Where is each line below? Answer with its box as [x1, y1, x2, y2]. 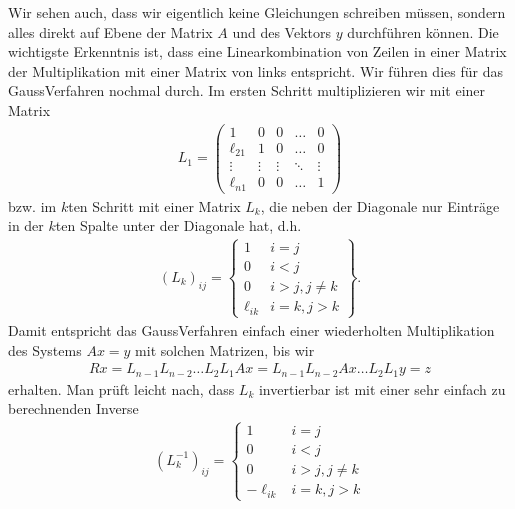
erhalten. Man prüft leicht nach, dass [8, 378, 235, 399]
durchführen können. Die [347, 21, 499, 42]
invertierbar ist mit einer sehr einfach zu [258, 378, 506, 399]
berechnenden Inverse [8, 398, 139, 419]
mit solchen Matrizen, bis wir [135, 339, 315, 360]
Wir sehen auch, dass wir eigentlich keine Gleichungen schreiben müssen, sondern [8, 2, 506, 22]
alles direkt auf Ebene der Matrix [8, 21, 213, 42]
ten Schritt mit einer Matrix [68, 195, 241, 216]
